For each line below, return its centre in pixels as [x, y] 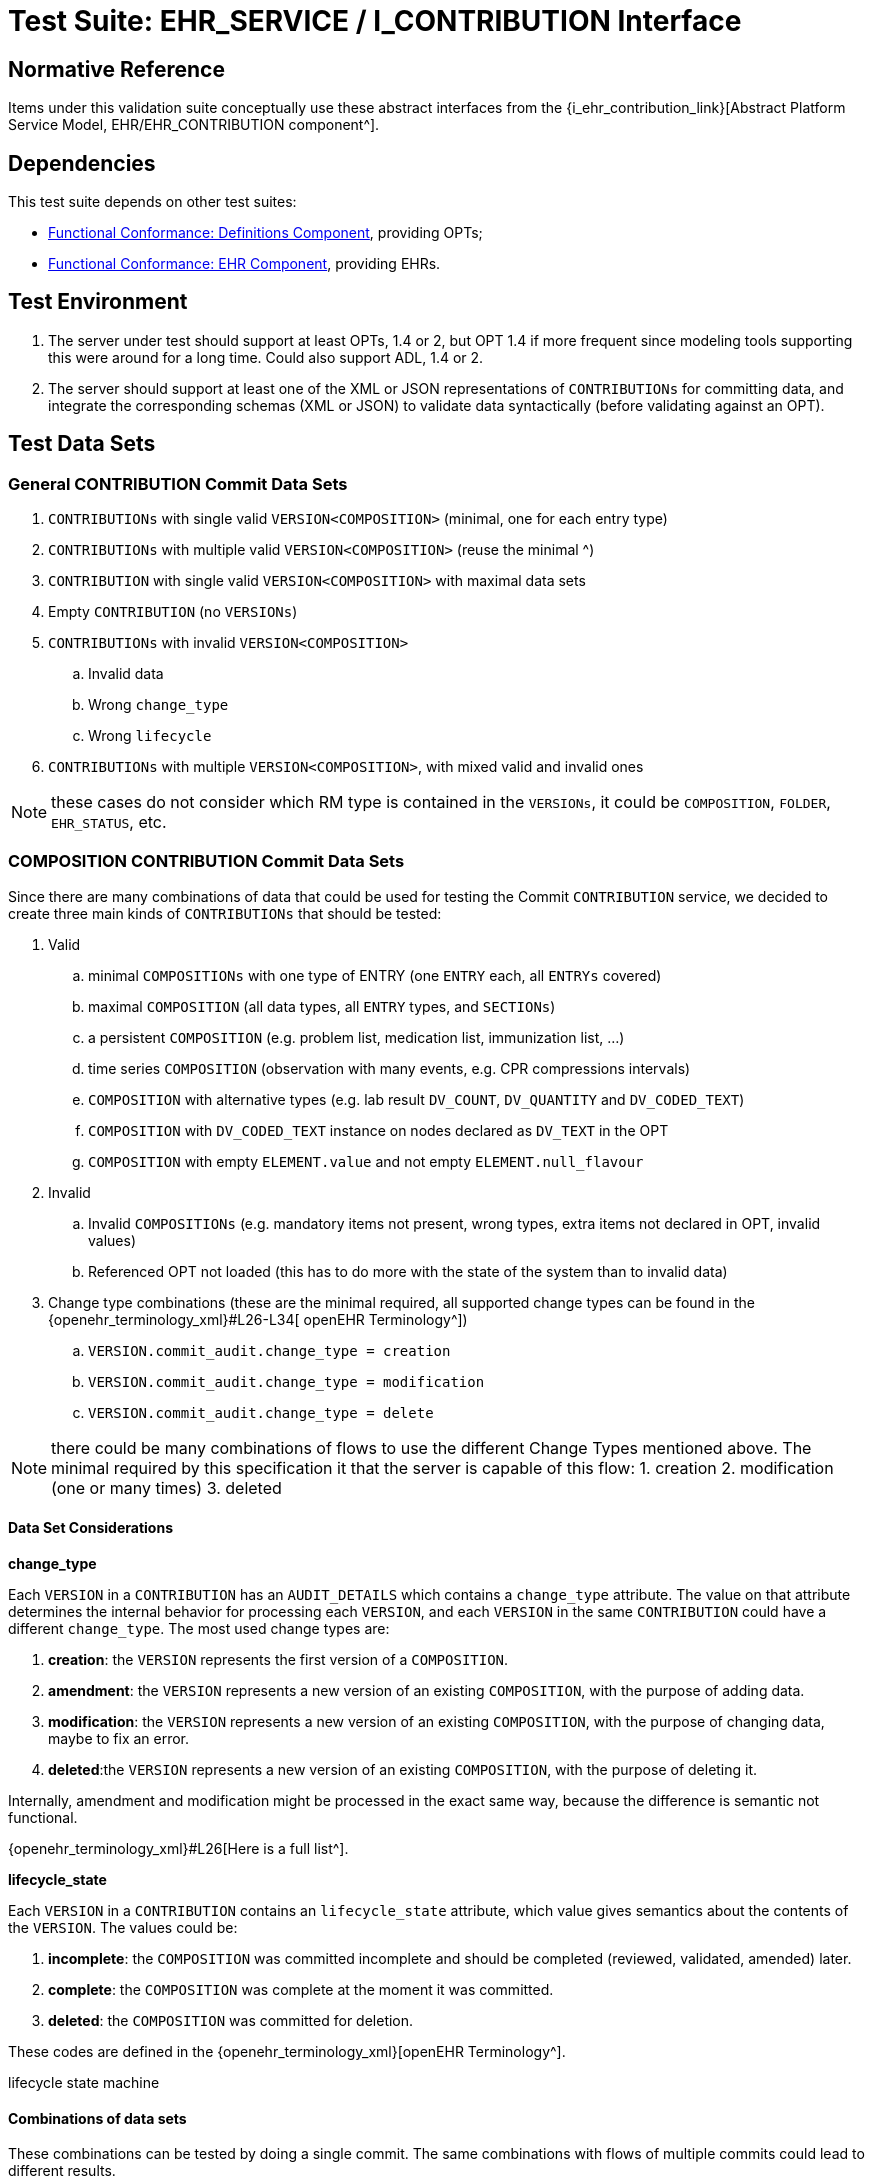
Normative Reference [116, 69]
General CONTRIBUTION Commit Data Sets [178, 483]
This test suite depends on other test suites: [152, 202]
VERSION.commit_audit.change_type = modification [286, 1381]
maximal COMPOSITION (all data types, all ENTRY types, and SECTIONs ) [322, 1006]
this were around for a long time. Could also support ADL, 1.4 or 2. [266, 357]
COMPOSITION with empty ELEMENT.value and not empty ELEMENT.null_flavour [366, 1161]
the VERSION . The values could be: [123, 1928]
